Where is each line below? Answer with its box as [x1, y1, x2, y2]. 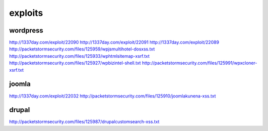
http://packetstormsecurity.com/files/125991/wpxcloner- [141, 60, 258, 66]
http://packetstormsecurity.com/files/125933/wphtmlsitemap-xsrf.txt [9, 53, 150, 59]
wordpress [9, 26, 44, 35]
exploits [9, 7, 43, 18]
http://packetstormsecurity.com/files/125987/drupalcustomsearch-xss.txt [9, 119, 160, 125]
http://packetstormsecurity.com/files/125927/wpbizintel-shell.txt [9, 60, 141, 66]
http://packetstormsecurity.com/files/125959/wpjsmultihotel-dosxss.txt [9, 46, 155, 52]
